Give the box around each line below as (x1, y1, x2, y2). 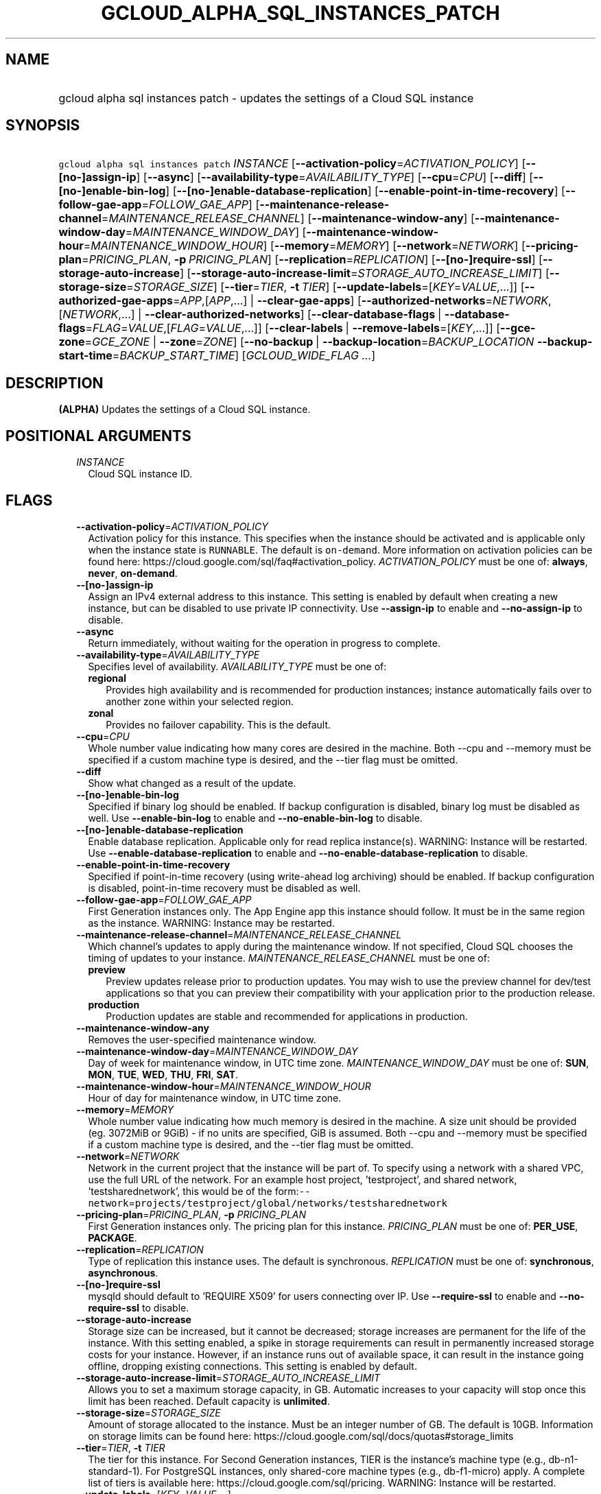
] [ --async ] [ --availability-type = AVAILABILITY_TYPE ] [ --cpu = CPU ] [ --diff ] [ (136, 170, 534, 185)
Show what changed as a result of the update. (88, 776, 296, 789)
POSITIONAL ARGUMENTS (5, 427, 191, 444)
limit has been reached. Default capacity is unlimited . (88, 1395, 330, 1407)
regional (88, 672, 126, 684)
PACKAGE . (88, 1231, 137, 1244)
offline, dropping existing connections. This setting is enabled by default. (88, 1360, 417, 1372)
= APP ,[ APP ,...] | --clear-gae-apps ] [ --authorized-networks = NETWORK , (173, 294, 552, 308)
